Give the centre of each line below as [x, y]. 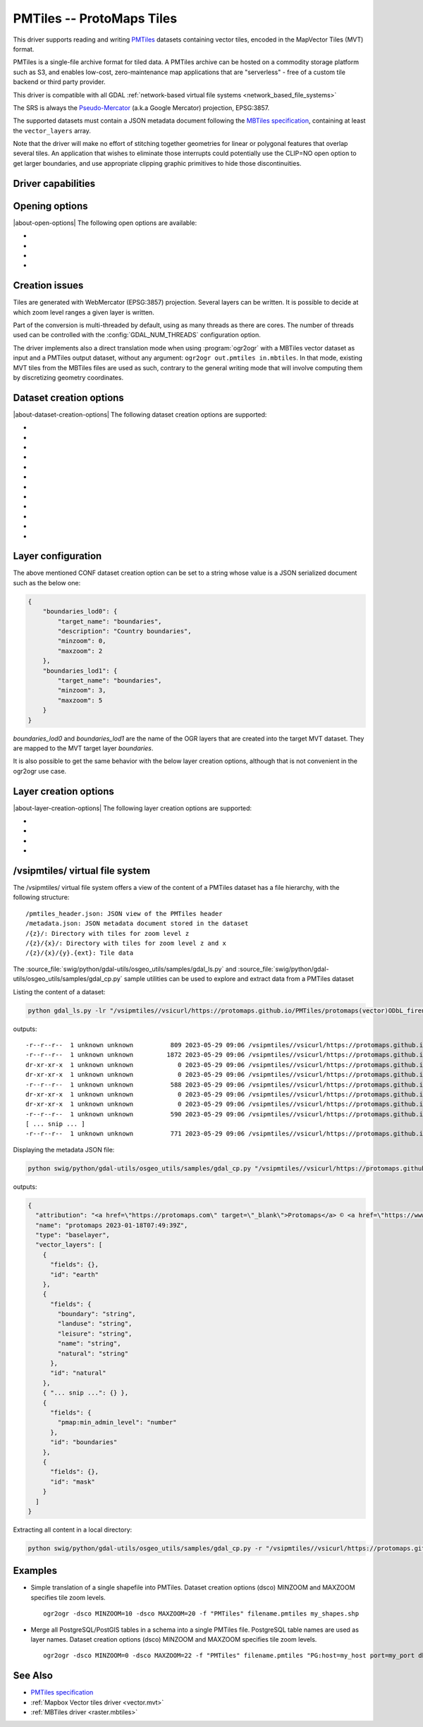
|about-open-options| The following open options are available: [105, 223]
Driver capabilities [54, 183]
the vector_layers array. [52, 130]
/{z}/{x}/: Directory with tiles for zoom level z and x [126, 944]
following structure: [41, 897]
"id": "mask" [73, 1482]
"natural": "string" [93, 1353]
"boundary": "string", [97, 1314]
